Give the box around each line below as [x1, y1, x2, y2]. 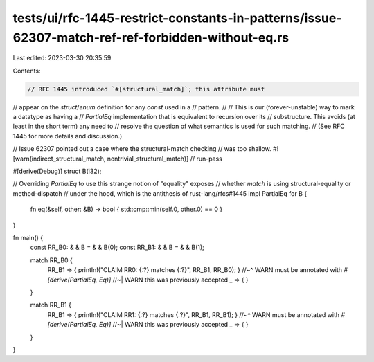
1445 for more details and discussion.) [12, 132, 123, 140]
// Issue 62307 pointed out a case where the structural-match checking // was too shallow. [12, 145, 271, 153]
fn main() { [12, 234, 44, 242]
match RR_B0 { [30, 256, 73, 264]
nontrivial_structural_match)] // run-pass [107, 154, 223, 163]
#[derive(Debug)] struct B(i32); [12, 167, 102, 176]
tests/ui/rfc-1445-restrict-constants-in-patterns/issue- [12, 10, 342, 26]
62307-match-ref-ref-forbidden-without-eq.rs [12, 30, 290, 45]
